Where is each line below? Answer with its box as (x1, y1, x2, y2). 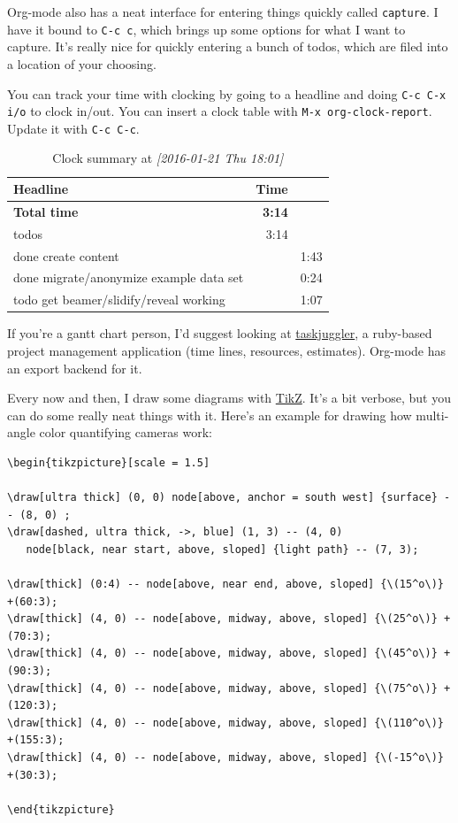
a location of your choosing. (7, 54, 156, 73)
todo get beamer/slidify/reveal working (13, 290, 225, 309)
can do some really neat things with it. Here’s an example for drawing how (7, 405, 412, 424)
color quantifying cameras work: (39, 423, 212, 442)
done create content (13, 246, 119, 265)
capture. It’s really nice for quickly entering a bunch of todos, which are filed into (7, 37, 448, 56)
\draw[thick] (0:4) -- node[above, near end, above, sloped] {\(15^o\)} (7, 578, 444, 591)
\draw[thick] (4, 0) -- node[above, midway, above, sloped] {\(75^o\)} (7, 681, 438, 695)
